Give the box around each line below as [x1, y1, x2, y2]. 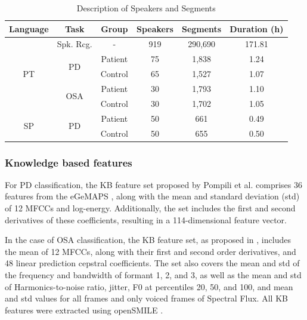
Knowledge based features [5, 155, 132, 170]
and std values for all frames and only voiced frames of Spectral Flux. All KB [5, 292, 288, 304]
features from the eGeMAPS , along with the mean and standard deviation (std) [5, 190, 300, 202]
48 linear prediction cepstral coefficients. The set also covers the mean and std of [5, 257, 300, 269]
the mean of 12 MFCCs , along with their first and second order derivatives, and [5, 245, 296, 257]
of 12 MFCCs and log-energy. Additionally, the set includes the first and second [5, 202, 296, 214]
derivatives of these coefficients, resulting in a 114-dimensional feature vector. [5, 213, 287, 226]
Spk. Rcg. [57, 38, 92, 50]
